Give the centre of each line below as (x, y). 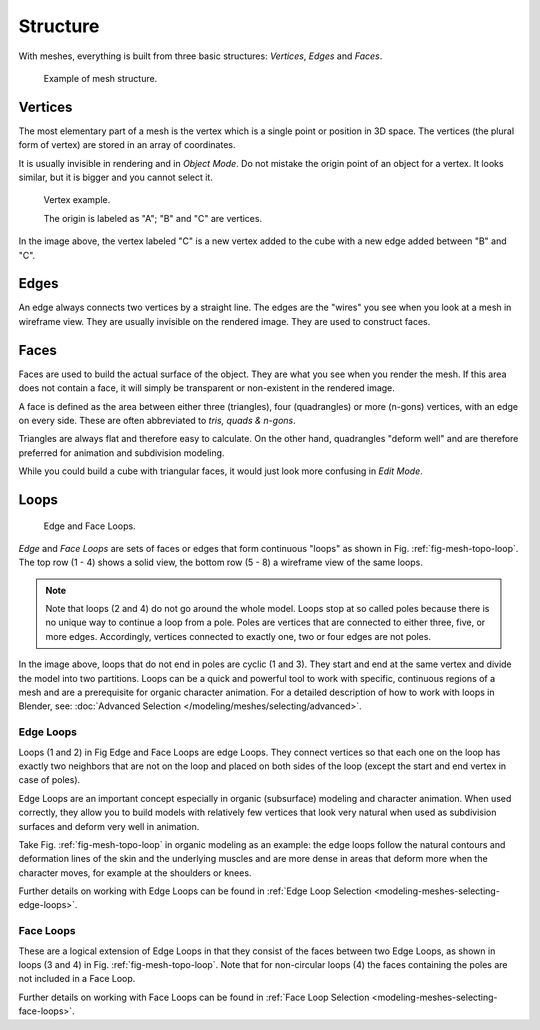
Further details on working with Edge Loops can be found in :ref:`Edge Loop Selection (195, 891)
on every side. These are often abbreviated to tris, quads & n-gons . (157, 420)
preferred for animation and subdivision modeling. (121, 452)
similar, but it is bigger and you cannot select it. (116, 177)
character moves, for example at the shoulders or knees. (135, 872)
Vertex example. (77, 200)
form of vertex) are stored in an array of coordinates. (127, 145)
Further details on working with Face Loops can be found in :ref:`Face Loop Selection (194, 997)
